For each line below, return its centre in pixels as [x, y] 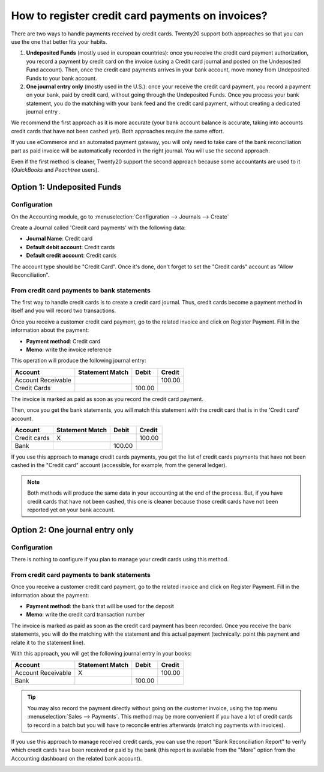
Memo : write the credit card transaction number [85, 615]
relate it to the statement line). [48, 642]
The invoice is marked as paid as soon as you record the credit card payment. [107, 399]
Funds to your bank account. [61, 78]
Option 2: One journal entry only [73, 530]
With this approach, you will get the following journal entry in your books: [101, 653]
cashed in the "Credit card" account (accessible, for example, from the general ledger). [119, 465]
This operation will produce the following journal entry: [79, 361]
